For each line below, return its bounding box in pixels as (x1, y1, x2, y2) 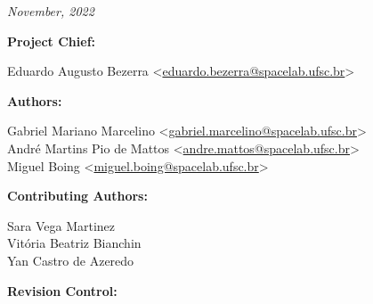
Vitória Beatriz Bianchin (7, 234, 142, 252)
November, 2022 (7, 2, 94, 20)
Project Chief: (7, 31, 96, 50)
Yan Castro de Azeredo (7, 251, 134, 269)
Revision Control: (7, 281, 118, 300)
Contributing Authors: (7, 186, 148, 205)
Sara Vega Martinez (7, 216, 116, 234)
